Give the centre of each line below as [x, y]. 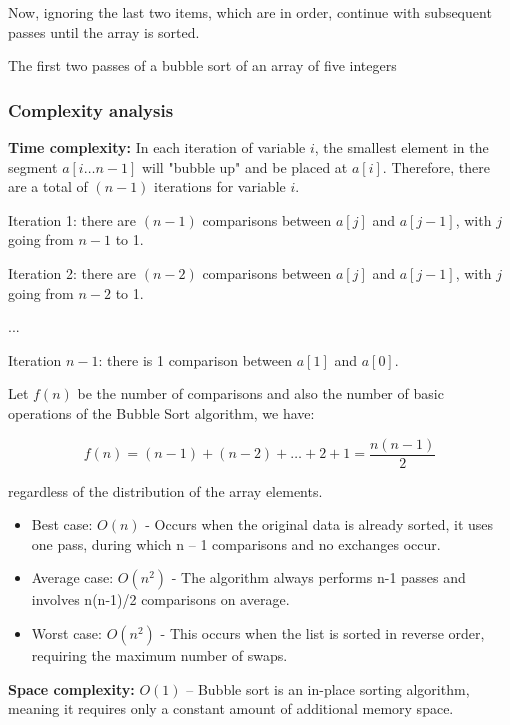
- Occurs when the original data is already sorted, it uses [319, 524]
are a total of [48, 186]
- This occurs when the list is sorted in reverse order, [322, 632]
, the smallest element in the [401, 147]
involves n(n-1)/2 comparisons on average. [160, 599]
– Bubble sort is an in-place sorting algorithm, [328, 688]
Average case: [72, 577]
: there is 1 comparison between [195, 359]
